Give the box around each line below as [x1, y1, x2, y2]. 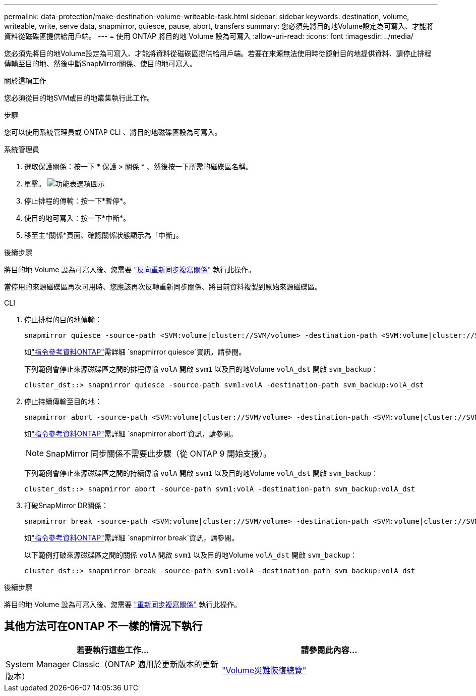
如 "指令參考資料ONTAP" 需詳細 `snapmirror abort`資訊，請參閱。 [24, 429, 237, 438]
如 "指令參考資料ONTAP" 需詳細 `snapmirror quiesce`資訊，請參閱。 [24, 347, 246, 356]
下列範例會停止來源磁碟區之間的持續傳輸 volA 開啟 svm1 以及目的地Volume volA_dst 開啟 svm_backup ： [24, 469, 379, 477]
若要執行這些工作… [76, 644, 149, 655]
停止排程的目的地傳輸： [24, 315, 102, 324]
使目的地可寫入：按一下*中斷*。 [24, 214, 131, 222]
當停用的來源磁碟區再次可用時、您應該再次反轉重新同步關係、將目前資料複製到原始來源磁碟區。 [4, 282, 322, 291]
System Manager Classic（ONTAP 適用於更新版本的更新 [6, 659, 218, 669]
